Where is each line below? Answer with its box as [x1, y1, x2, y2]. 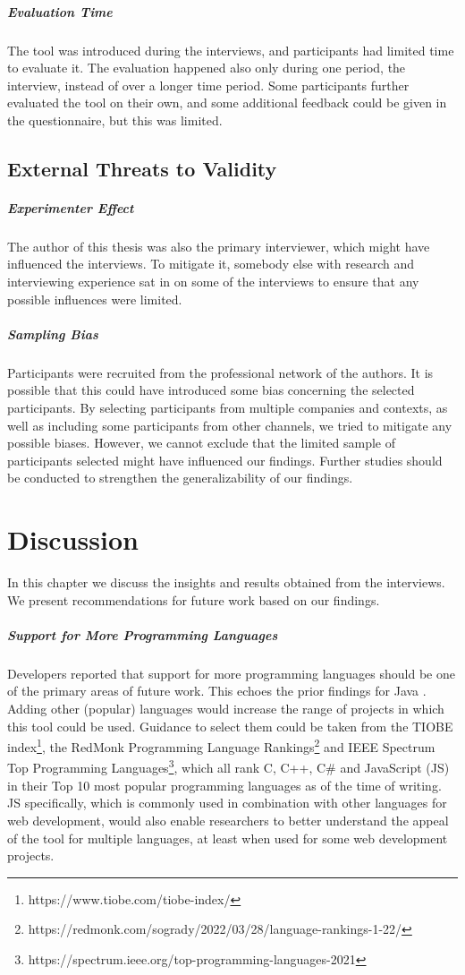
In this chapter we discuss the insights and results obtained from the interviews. [7, 573, 445, 592]
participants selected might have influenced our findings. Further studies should [7, 450, 443, 469]
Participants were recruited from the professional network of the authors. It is [7, 363, 434, 381]
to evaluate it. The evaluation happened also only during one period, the [7, 58, 406, 77]
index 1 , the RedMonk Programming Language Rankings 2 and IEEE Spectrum [7, 735, 435, 756]
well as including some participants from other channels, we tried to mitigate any [7, 415, 452, 434]
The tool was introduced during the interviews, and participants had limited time [7, 40, 454, 59]
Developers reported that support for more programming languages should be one [7, 663, 455, 682]
